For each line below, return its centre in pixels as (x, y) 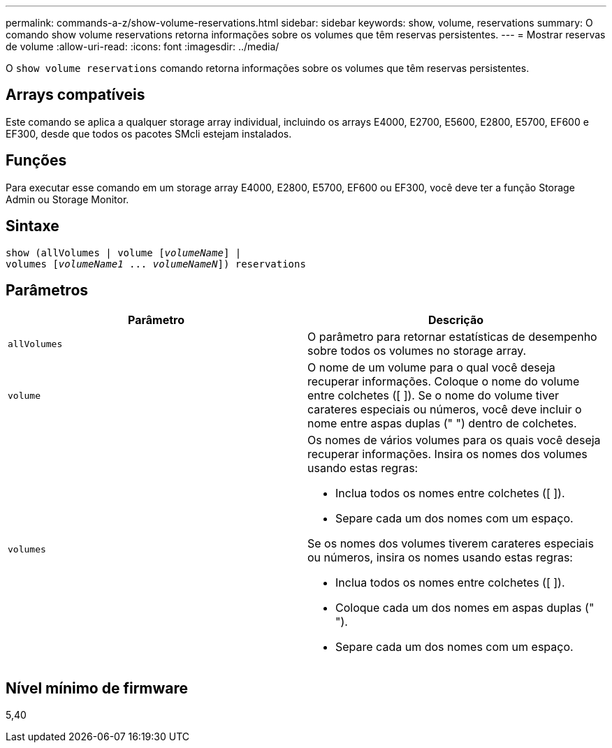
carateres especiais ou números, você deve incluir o (445, 410)
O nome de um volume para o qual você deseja (431, 368)
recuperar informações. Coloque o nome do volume (444, 382)
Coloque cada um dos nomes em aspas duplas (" (465, 608)
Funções (36, 161)
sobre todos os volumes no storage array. (417, 351)
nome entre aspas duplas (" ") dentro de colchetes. (442, 424)
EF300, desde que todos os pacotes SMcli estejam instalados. (149, 133)
